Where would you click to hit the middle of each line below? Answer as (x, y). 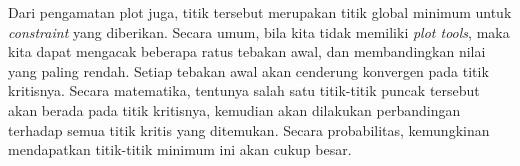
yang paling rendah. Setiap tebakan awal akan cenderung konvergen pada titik (248, 70)
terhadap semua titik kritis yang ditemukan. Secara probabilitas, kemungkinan (249, 129)
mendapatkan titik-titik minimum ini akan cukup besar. (180, 149)
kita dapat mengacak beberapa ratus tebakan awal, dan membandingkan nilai (247, 51)
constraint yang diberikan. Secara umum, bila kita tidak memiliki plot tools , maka (259, 31)
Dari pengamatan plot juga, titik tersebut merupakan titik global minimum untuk (260, 12)
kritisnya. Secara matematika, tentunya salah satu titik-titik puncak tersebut (244, 90)
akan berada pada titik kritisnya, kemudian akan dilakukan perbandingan (234, 109)
